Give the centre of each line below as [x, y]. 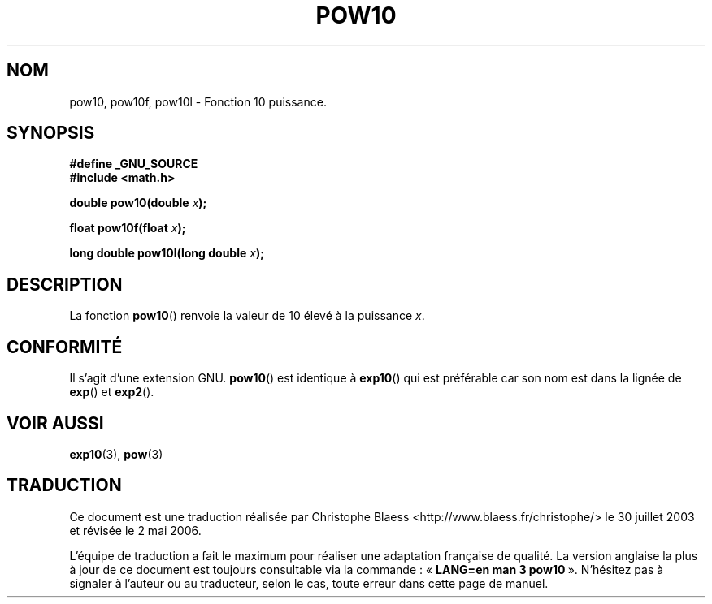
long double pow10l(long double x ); [167, 253]
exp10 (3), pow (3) [116, 454]
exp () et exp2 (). [112, 392]
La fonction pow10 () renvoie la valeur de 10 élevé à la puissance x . [247, 316]
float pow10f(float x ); [128, 228]
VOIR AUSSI [55, 423]
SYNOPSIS [51, 133]
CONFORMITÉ [65, 347]
